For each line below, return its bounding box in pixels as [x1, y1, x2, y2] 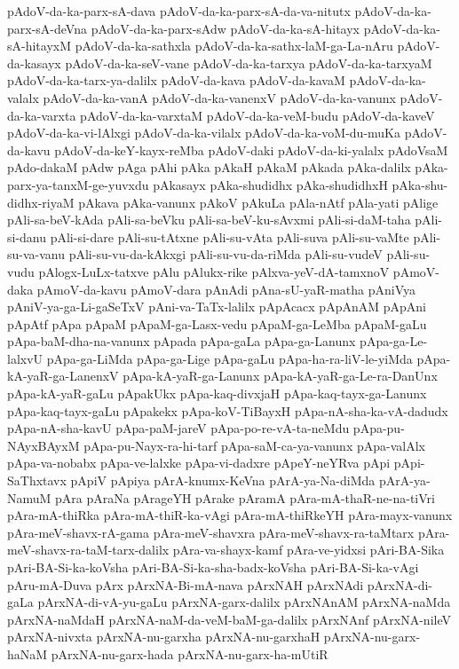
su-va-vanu [7, 245, 66, 264]
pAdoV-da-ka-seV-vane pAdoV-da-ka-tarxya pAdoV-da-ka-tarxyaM [65, 53, 432, 72]
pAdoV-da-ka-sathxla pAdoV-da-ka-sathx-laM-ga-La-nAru [75, 36, 393, 55]
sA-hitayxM [7, 36, 72, 55]
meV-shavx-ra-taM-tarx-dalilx [7, 540, 170, 559]
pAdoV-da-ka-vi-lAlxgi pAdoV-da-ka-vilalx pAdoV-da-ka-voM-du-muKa [7, 123, 400, 142]
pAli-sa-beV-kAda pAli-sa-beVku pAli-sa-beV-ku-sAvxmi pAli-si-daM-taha [7, 210, 411, 229]
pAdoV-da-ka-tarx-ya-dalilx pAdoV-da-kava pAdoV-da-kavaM [7, 71, 345, 90]
